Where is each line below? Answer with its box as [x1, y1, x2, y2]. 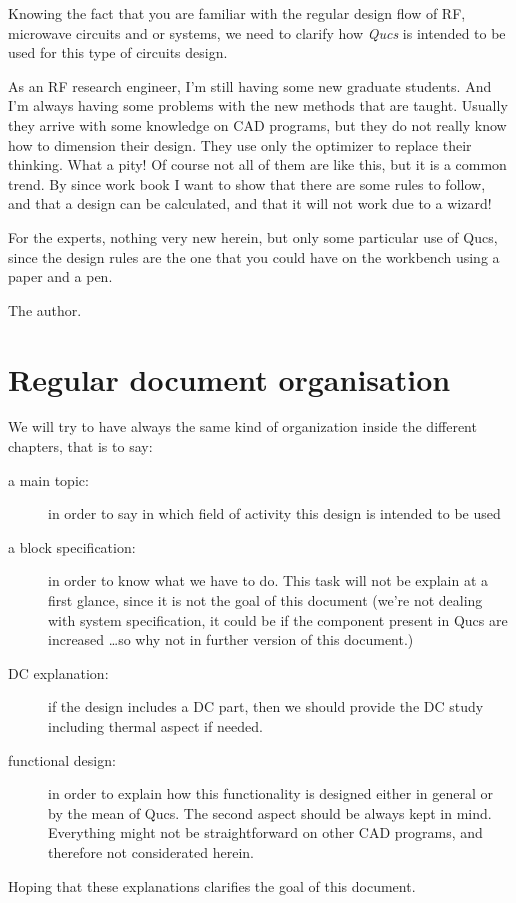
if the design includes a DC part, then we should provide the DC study [48, 696, 484, 717]
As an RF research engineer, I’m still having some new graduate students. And [8, 75, 492, 96]
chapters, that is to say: [8, 436, 153, 457]
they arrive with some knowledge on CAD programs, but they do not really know [8, 114, 507, 135]
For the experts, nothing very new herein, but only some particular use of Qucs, [8, 226, 498, 247]
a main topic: [8, 469, 89, 490]
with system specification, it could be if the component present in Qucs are [48, 609, 508, 630]
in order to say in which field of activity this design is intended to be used [48, 503, 501, 524]
